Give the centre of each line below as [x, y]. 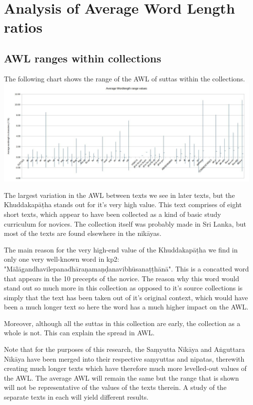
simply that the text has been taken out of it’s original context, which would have [126, 297]
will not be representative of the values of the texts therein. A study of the [115, 387]
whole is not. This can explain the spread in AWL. [79, 333]
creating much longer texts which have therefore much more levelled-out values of [125, 368]
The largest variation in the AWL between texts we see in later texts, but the [119, 195]
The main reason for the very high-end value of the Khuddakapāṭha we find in [121, 249]
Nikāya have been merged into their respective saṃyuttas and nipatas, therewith [124, 358]
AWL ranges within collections [83, 58]
